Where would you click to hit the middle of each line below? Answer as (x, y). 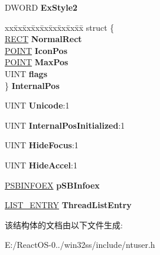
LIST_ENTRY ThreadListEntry (68, 205)
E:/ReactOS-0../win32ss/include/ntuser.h (80, 245)
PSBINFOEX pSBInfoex (52, 185)
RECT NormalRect (43, 39)
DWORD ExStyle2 (41, 7)
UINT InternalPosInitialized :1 (65, 125)
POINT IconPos (36, 50)
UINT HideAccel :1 (41, 165)
